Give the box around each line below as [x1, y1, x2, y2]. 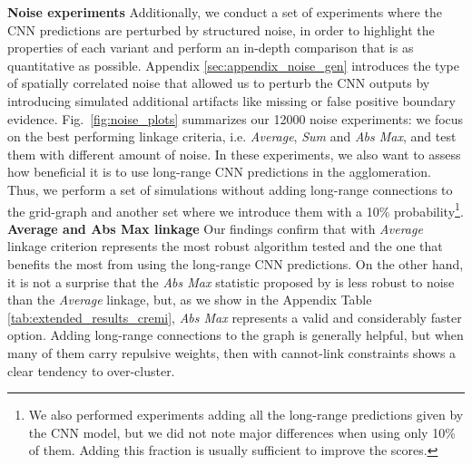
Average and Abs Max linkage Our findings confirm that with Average [7, 218, 423, 237]
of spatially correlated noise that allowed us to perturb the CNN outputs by [7, 73, 430, 92]
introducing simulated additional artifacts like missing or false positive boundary [7, 91, 456, 110]
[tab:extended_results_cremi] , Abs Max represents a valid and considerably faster [7, 307, 462, 326]
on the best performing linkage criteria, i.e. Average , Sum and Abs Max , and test [7, 127, 457, 146]
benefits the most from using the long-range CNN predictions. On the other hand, [7, 254, 464, 273]
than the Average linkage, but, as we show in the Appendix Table [7, 290, 372, 309]
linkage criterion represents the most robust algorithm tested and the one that [7, 237, 443, 256]
